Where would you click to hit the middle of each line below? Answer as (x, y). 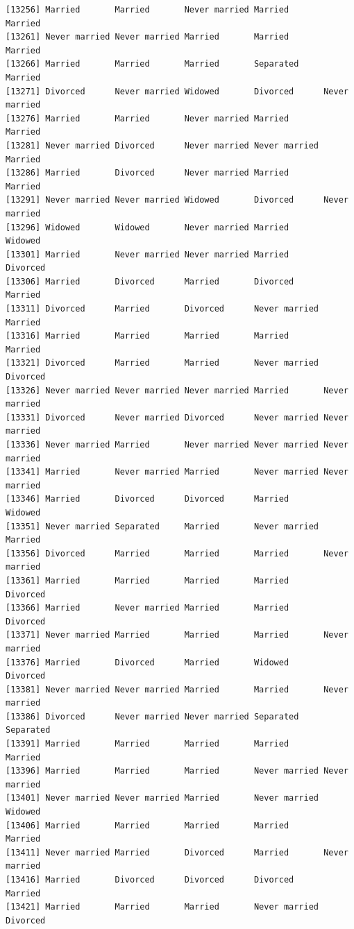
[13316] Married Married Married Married (147, 336)
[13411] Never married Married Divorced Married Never (177, 852)
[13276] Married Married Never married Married (147, 118)
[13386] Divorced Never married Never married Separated (152, 716)
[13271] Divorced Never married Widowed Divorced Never (177, 91)
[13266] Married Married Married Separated (152, 64)
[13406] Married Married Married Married (147, 825)
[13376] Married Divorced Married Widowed (147, 662)
